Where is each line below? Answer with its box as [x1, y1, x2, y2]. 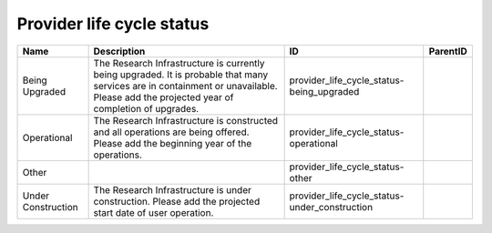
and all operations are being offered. [93, 126, 250, 138]
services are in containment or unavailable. [93, 79, 278, 92]
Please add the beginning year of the [93, 137, 252, 149]
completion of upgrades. [93, 102, 200, 115]
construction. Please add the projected [93, 195, 261, 208]
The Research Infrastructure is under [93, 183, 252, 196]
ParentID [428, 45, 468, 57]
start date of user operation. [93, 206, 214, 218]
